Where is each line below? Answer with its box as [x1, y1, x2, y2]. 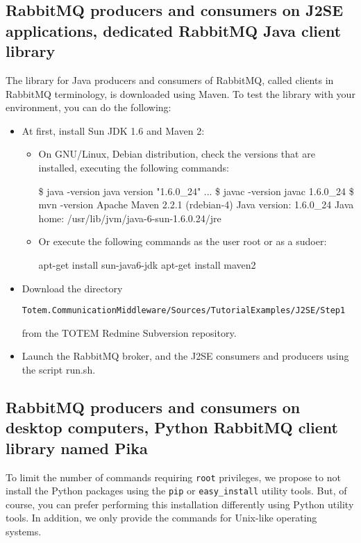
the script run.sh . [22, 362, 96, 376]
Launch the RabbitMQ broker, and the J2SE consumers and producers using [22, 349, 349, 363]
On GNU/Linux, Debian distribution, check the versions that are [38, 147, 315, 161]
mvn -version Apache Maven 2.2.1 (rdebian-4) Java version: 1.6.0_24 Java [38, 197, 354, 212]
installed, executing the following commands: [38, 160, 229, 174]
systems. [6, 524, 42, 539]
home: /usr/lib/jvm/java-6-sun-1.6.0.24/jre [38, 210, 221, 225]
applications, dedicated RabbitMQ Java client [6, 19, 342, 41]
